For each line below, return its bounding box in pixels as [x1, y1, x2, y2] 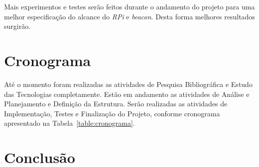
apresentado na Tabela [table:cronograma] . [4, 118, 135, 128]
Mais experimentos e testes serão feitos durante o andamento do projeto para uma [4, 1, 255, 11]
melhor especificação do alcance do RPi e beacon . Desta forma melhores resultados [4, 11, 255, 21]
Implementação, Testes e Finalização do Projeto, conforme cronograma [4, 108, 220, 118]
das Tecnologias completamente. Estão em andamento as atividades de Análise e [4, 88, 250, 99]
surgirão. [4, 21, 31, 31]
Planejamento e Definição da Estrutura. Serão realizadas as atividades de [4, 98, 228, 109]
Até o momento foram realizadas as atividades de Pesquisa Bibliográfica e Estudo [4, 79, 253, 89]
